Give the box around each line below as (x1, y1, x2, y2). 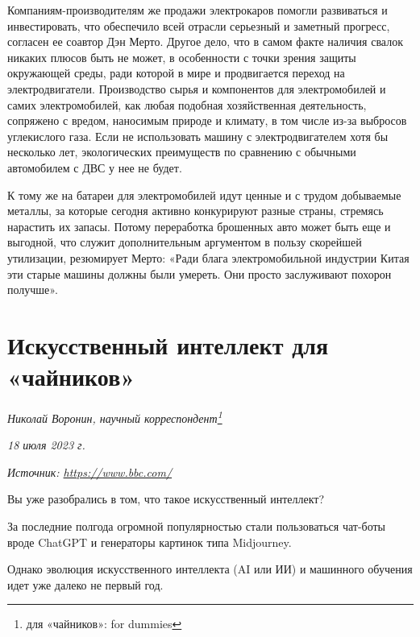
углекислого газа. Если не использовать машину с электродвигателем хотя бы (7, 127, 389, 144)
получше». (7, 281, 58, 298)
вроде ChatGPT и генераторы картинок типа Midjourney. (7, 533, 292, 550)
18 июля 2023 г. (7, 436, 85, 453)
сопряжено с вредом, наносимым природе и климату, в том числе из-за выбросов (7, 112, 407, 129)
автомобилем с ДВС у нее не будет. (7, 159, 182, 176)
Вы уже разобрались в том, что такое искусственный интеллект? (7, 490, 325, 507)
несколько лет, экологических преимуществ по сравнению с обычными (7, 143, 356, 160)
